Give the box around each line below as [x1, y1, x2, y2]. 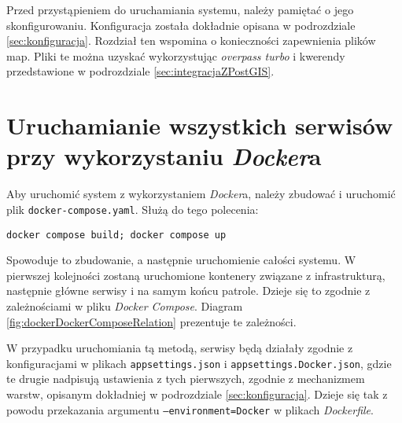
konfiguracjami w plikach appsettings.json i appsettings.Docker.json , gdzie [6, 355, 392, 371]
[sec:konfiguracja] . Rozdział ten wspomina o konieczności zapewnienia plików [6, 32, 376, 49]
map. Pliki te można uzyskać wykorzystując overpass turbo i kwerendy [6, 47, 345, 64]
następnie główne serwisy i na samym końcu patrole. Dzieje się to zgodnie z [6, 282, 371, 299]
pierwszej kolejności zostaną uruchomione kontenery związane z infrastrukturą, [6, 267, 385, 283]
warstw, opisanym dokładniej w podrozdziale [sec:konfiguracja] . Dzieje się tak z [6, 386, 388, 402]
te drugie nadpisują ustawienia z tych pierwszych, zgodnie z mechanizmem [6, 370, 365, 387]
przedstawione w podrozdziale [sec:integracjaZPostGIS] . [6, 63, 275, 79]
